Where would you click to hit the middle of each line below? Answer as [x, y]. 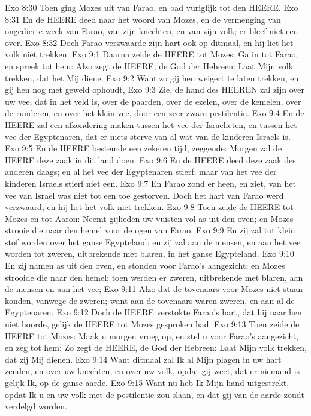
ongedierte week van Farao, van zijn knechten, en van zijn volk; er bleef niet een [152, 31]
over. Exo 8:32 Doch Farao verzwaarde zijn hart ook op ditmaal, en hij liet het [149, 42]
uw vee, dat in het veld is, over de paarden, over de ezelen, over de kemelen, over [153, 101]
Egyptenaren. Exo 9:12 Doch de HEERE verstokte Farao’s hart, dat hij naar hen [153, 312]
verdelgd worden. [36, 406]
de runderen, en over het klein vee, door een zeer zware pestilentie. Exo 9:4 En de [155, 113]
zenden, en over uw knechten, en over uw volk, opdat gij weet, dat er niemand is [153, 371]
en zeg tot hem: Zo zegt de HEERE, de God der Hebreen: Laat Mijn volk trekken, [156, 347]
